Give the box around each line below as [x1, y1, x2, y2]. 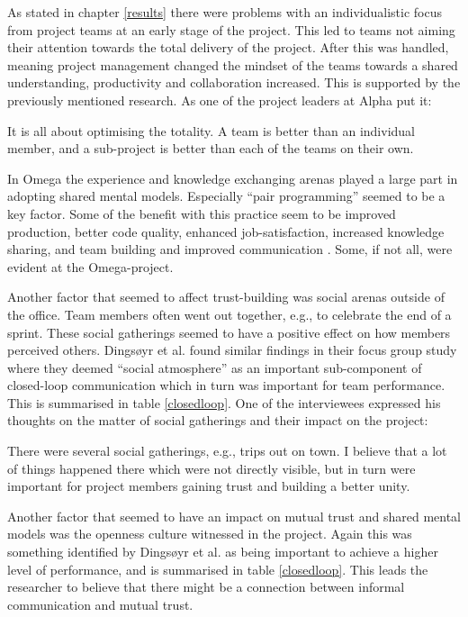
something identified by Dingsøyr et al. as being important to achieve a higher [7, 542, 438, 561]
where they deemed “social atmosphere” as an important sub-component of [7, 358, 422, 377]
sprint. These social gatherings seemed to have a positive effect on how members [7, 322, 451, 341]
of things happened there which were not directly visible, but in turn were [7, 458, 416, 477]
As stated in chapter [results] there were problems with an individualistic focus [7, 3, 442, 21]
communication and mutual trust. [7, 594, 193, 613]
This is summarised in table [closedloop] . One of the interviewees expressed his [7, 393, 441, 412]
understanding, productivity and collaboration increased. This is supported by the [7, 73, 461, 92]
